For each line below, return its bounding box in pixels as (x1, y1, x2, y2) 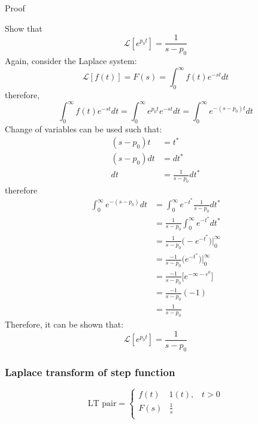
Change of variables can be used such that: (5, 122, 162, 135)
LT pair (87, 399, 117, 408)
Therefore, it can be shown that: (5, 318, 124, 331)
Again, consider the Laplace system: (5, 54, 137, 67)
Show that (5, 22, 43, 34)
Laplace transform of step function (5, 364, 175, 379)
